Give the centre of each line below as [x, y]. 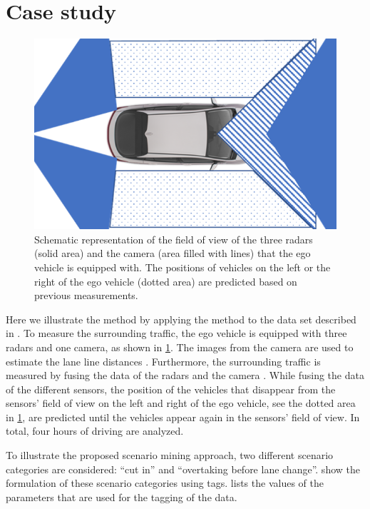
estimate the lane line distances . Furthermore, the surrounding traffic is [163, 361]
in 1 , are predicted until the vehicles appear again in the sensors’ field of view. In [183, 417]
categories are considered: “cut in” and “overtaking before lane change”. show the [183, 469]
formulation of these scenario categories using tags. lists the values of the [165, 483]
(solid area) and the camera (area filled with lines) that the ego [173, 253]
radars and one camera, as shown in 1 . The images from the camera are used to [180, 347]
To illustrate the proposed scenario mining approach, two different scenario [170, 455]
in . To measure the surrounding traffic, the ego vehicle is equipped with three [176, 333]
